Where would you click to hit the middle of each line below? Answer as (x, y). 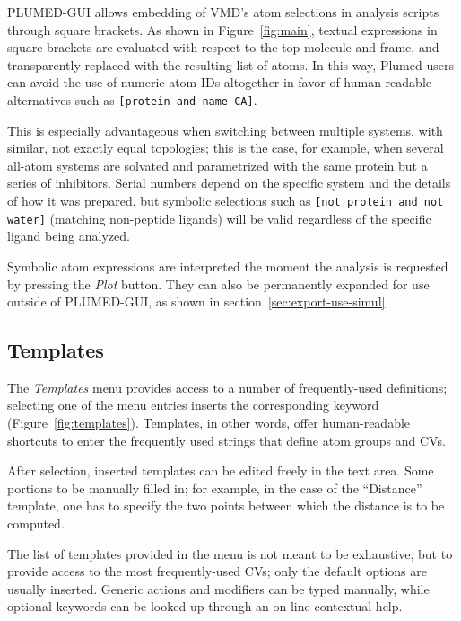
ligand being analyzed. (69, 236)
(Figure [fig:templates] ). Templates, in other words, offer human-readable (209, 423)
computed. (36, 523)
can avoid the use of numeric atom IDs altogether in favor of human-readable (219, 82)
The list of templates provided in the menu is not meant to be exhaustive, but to (230, 553)
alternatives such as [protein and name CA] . (132, 99)
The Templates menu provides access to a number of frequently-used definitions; (227, 387)
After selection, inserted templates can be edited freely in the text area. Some (221, 470)
